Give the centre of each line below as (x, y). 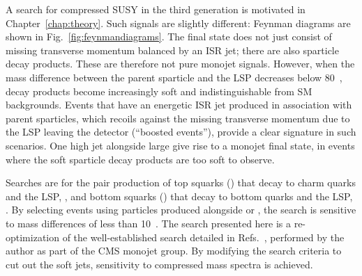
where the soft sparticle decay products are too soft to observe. (140, 159)
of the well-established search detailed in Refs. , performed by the (203, 237)
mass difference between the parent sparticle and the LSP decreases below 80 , (174, 77)
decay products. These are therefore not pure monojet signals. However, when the (180, 64)
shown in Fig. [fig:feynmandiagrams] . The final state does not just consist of (169, 36)
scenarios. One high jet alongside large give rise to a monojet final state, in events (180, 145)
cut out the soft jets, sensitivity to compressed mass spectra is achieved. (159, 264)
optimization (33, 237)
